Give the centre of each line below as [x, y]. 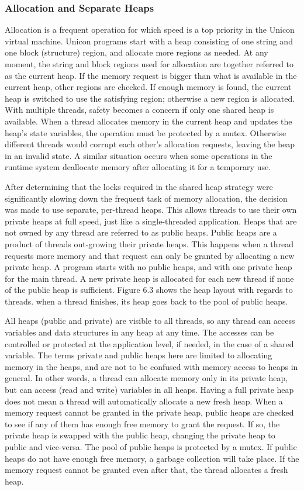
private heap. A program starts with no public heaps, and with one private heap [148, 267]
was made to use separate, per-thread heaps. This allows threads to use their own [151, 210]
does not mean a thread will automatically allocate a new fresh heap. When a [144, 401]
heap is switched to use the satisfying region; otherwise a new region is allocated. [150, 98]
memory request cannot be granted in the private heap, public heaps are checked [149, 412]
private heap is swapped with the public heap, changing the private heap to [140, 435]
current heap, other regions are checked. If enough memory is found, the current [148, 87]
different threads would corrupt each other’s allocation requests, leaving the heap [150, 144]
